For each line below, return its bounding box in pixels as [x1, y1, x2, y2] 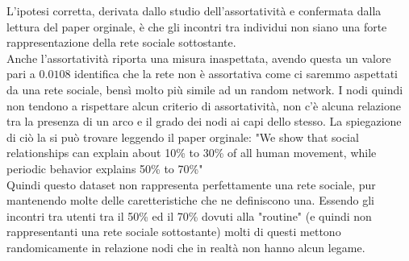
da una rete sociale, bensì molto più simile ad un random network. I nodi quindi [6, 81, 403, 97]
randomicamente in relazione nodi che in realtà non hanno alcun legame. [6, 238, 365, 255]
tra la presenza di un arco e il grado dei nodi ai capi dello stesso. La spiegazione [6, 113, 402, 130]
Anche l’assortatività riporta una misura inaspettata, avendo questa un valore [6, 49, 391, 66]
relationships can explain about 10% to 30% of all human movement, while [6, 144, 377, 161]
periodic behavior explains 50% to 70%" [6, 159, 203, 176]
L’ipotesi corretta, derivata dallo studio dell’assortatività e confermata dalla [6, 2, 382, 19]
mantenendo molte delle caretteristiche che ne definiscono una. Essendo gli [6, 192, 374, 209]
